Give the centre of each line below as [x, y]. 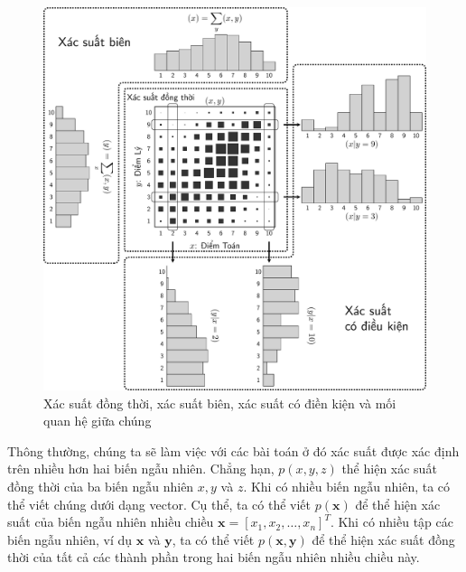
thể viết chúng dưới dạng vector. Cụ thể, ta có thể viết [159, 504]
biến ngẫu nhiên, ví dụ [70, 539]
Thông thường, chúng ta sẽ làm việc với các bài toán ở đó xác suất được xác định [233, 450]
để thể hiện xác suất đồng [383, 539]
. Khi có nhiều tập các [391, 522]
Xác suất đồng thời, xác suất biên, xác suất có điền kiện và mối [220, 403]
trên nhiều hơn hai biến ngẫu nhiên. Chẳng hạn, [141, 469]
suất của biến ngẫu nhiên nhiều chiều [111, 522]
